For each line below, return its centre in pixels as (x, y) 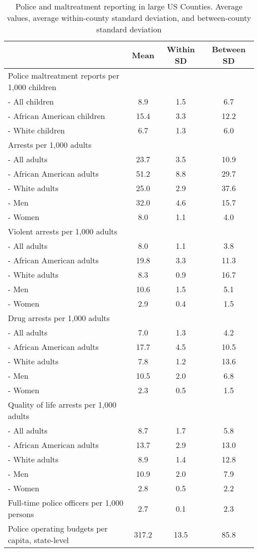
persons (21, 514)
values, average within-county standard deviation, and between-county (129, 18)
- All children (31, 101)
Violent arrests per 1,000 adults (63, 231)
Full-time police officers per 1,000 (66, 502)
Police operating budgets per (58, 528)
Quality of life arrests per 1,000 (62, 404)
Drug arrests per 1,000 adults (59, 318)
